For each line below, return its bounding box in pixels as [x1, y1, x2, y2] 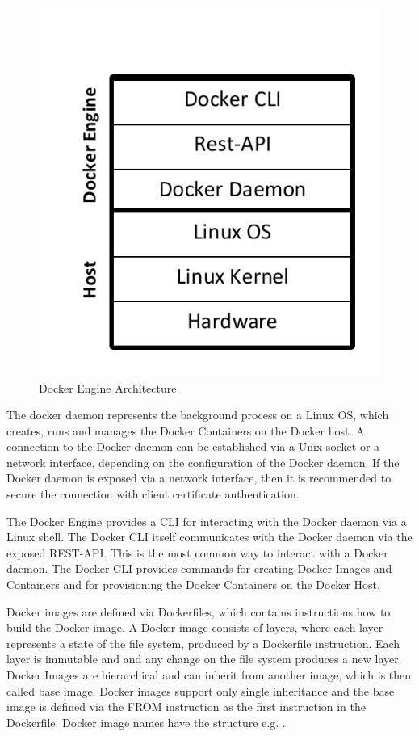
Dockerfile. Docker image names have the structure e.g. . [6, 713, 286, 730]
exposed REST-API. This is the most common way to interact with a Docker [6, 544, 388, 561]
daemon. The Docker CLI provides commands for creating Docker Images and [6, 560, 392, 577]
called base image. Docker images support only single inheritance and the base [6, 682, 395, 699]
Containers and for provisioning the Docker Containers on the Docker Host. [6, 576, 380, 593]
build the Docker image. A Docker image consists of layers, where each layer [6, 619, 383, 636]
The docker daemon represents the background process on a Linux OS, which [6, 406, 389, 423]
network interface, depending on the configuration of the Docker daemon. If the [6, 453, 400, 470]
